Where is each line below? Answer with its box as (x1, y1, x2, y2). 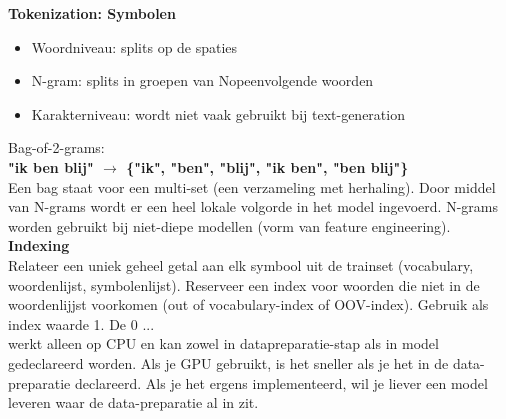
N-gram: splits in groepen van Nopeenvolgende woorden (31, 70, 374, 91)
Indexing (8, 235, 70, 256)
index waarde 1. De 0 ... (8, 313, 155, 334)
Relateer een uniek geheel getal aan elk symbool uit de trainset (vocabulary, (8, 254, 474, 275)
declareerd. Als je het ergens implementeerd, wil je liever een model (74, 372, 488, 393)
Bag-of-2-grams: (8, 137, 105, 158)
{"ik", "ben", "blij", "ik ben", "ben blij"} (126, 156, 409, 177)
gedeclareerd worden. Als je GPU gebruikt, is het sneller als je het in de (8, 352, 449, 373)
